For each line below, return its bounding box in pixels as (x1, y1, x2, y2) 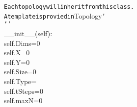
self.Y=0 (4, 57, 30, 67)
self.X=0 (4, 47, 30, 58)
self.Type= (4, 76, 37, 86)
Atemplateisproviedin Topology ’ (4, 10, 106, 21)
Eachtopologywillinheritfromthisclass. (4, 3, 134, 10)
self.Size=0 (4, 66, 36, 77)
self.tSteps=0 (4, 86, 43, 96)
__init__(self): (4, 28, 53, 38)
